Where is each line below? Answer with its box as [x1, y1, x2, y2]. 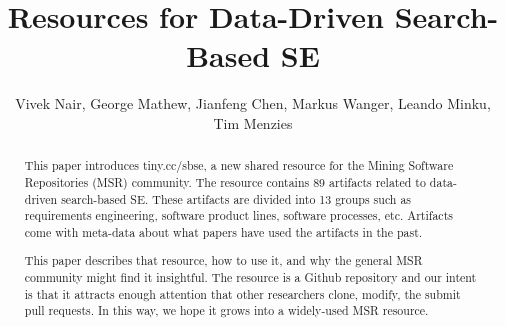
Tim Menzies [213, 112, 293, 133]
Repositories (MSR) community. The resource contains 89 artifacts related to [24, 173, 426, 190]
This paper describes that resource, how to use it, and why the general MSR [24, 252, 423, 269]
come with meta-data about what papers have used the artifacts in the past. [24, 223, 423, 240]
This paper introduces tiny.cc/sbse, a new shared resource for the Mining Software [24, 157, 454, 174]
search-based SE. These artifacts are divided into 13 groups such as [61, 190, 412, 207]
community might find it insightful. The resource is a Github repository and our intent [24, 269, 477, 286]
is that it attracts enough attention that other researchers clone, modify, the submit [24, 285, 461, 302]
